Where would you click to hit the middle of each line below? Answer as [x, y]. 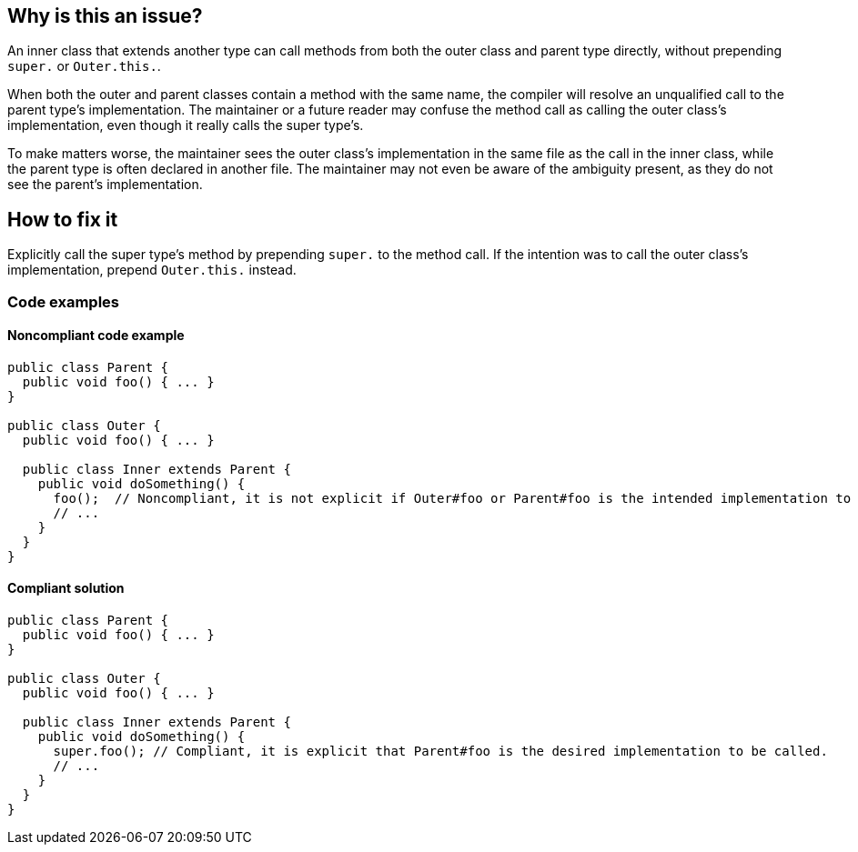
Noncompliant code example [96, 336]
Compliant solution [66, 588]
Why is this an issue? [105, 16]
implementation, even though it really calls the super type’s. [186, 125]
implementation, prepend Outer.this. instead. [152, 270]
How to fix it [63, 219]
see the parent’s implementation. [105, 185]
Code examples [64, 301]
